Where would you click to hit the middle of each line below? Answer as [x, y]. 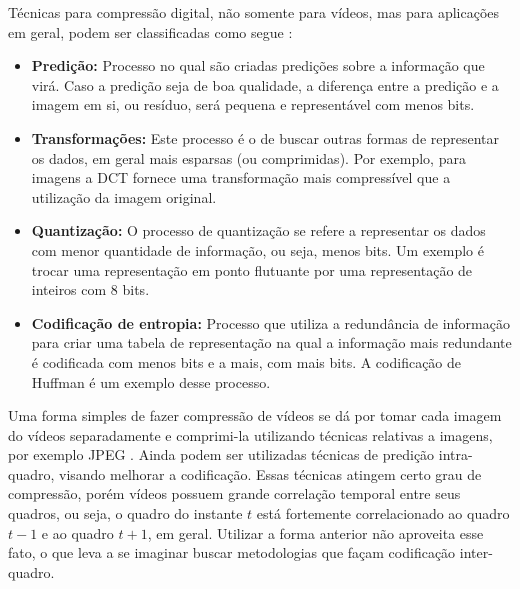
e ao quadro [77, 532]
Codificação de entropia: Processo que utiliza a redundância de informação [270, 322]
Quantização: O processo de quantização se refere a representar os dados [258, 230]
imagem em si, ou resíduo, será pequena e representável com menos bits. [253, 104]
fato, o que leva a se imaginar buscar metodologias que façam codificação [232, 552]
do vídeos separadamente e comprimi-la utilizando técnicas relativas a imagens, [250, 434]
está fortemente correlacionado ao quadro [383, 513]
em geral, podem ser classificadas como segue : [150, 31]
